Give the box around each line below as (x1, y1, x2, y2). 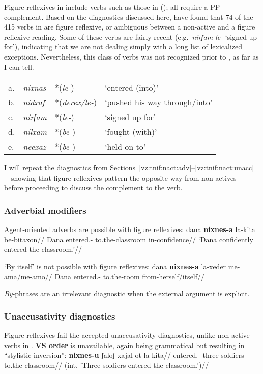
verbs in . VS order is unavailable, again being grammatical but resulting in (4, 339, 245, 350)
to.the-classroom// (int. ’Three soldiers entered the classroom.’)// (4, 359, 209, 370)
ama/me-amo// (4, 271, 52, 281)
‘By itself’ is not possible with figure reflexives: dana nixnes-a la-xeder (4, 261, 226, 271)
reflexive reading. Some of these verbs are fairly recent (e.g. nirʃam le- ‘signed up (4, 31, 257, 42)
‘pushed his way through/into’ (105, 96, 213, 108)
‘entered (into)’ (105, 81, 159, 94)
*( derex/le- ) (55, 96, 97, 108)
